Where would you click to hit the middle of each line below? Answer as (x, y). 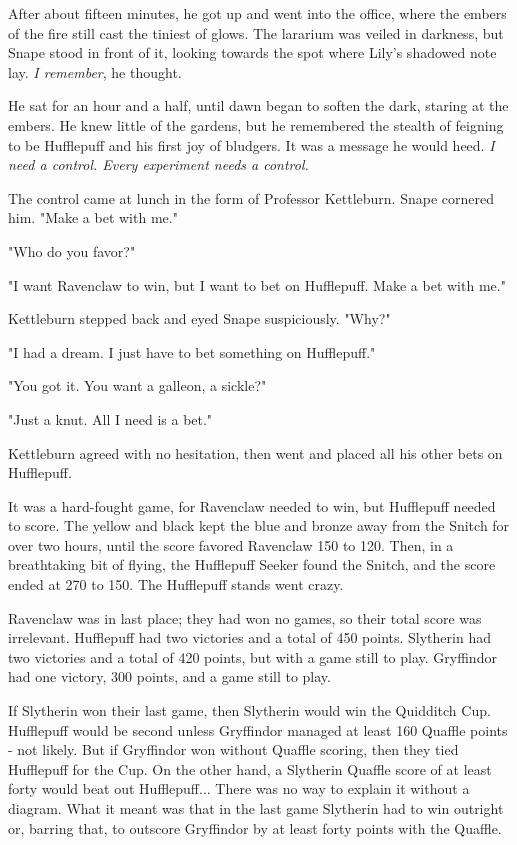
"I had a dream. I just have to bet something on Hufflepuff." (192, 351)
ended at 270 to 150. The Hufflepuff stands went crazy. (176, 584)
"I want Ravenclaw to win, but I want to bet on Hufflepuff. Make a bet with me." (257, 284)
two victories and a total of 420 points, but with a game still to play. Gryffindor (252, 656)
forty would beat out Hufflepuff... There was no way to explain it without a (239, 788)
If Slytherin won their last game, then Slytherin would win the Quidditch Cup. (249, 710)
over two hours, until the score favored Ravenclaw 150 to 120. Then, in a (231, 544)
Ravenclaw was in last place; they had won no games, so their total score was (245, 617)
